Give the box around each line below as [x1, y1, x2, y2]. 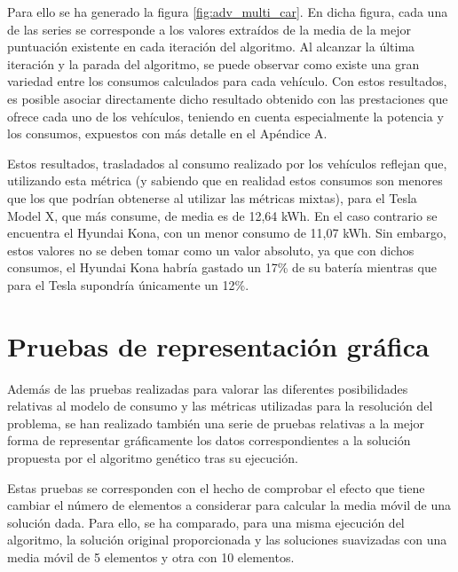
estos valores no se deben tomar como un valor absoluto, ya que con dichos [7, 240, 415, 259]
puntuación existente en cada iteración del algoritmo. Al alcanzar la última [7, 37, 415, 56]
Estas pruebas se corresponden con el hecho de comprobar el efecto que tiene [7, 478, 425, 497]
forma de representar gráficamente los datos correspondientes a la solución [7, 431, 411, 450]
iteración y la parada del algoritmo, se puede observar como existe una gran [7, 54, 420, 73]
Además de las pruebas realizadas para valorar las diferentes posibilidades [7, 379, 408, 397]
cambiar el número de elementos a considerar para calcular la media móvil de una [7, 496, 452, 514]
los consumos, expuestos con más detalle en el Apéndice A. [7, 124, 328, 143]
